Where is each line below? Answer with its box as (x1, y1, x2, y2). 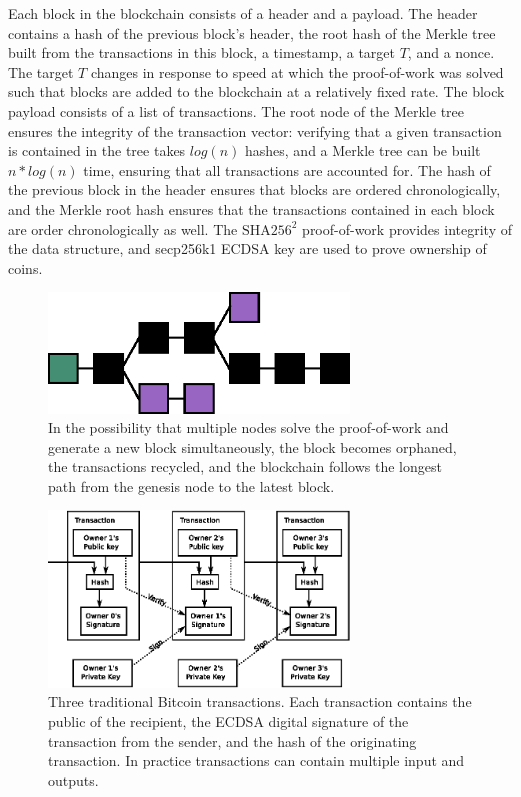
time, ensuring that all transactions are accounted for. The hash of (83, 159, 491, 180)
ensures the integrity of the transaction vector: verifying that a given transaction (8, 120, 502, 141)
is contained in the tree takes (8, 140, 186, 161)
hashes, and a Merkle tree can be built (244, 140, 481, 161)
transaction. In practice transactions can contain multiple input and (48, 750, 465, 771)
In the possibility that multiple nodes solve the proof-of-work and (48, 417, 449, 438)
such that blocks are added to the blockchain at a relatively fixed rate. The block (8, 81, 505, 102)
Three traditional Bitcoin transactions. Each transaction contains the (48, 691, 472, 712)
